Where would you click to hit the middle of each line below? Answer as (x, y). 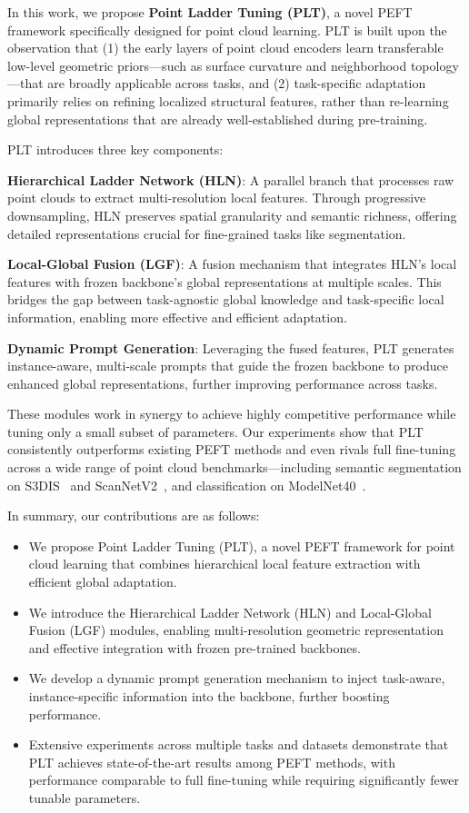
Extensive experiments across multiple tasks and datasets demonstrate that (239, 744)
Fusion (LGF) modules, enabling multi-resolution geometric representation (236, 630)
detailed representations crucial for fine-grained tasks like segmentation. (207, 233)
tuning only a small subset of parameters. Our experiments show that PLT (215, 431)
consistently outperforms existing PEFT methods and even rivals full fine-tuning (232, 449)
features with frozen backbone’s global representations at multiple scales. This (225, 281)
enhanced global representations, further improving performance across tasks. (223, 383)
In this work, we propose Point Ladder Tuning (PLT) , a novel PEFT (210, 12)
